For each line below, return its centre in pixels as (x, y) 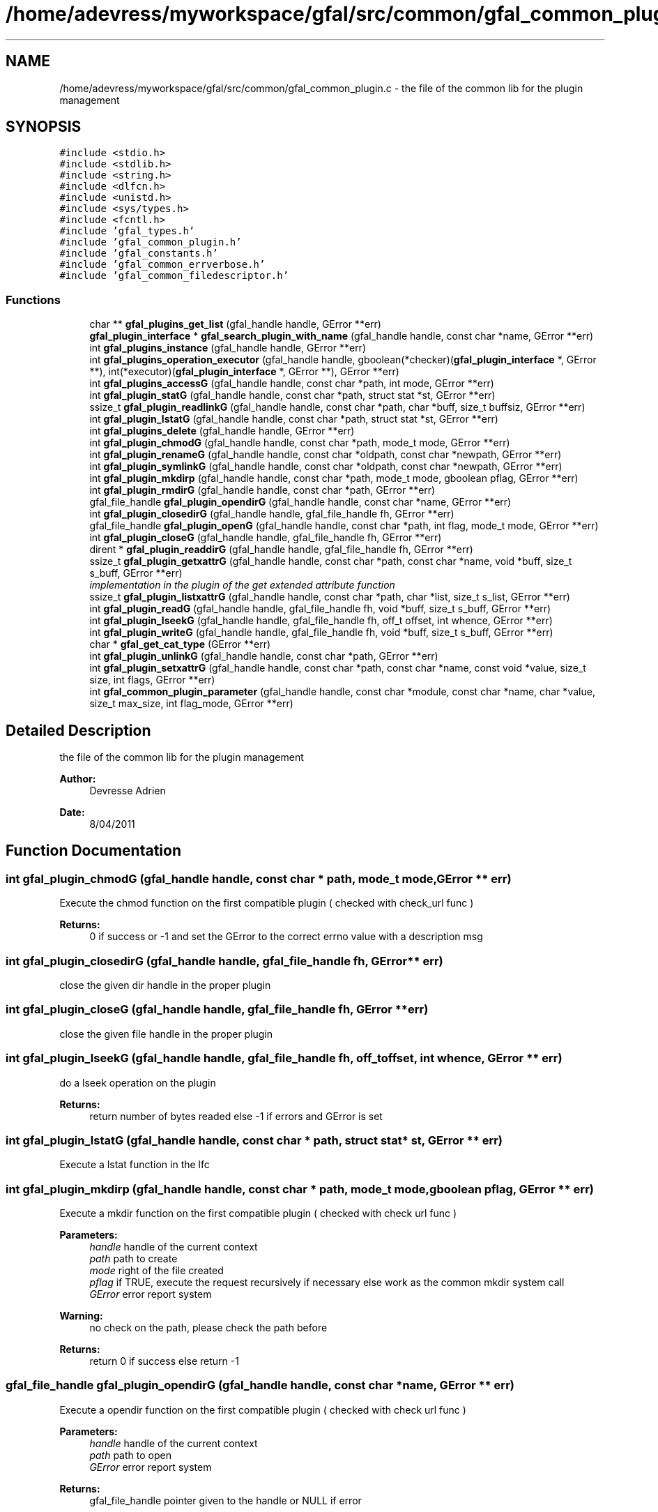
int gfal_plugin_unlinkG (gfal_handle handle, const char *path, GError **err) (264, 656)
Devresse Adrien (128, 791)
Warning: (81, 1316)
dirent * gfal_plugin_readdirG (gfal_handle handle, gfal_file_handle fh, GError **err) (281, 550)
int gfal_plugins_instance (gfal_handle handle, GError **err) (228, 348)
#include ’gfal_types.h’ (127, 231)
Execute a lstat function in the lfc (135, 1165)
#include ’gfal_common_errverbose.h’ (162, 265)
